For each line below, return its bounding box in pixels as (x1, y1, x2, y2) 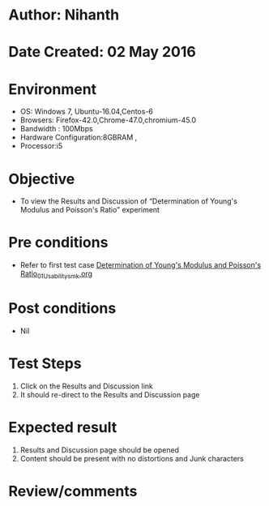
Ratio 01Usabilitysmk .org (19, 269, 93, 281)
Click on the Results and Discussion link (19, 381, 154, 391)
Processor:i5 (19, 141, 63, 151)
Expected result (8, 418, 117, 437)
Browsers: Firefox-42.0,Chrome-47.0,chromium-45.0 (19, 115, 197, 125)
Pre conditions (8, 234, 109, 252)
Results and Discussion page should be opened (19, 444, 180, 455)
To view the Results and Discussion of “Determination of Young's (19, 196, 237, 206)
